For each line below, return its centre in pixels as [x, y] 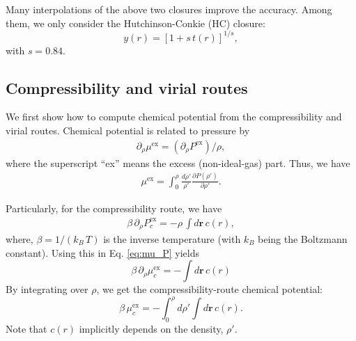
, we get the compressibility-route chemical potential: [209, 289]
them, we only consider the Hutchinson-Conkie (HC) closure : [136, 23]
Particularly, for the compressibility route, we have [114, 208]
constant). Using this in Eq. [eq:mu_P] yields [103, 252]
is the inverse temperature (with [172, 239]
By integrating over [47, 289]
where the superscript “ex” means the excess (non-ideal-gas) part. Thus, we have [178, 162]
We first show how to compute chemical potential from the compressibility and [174, 117]
